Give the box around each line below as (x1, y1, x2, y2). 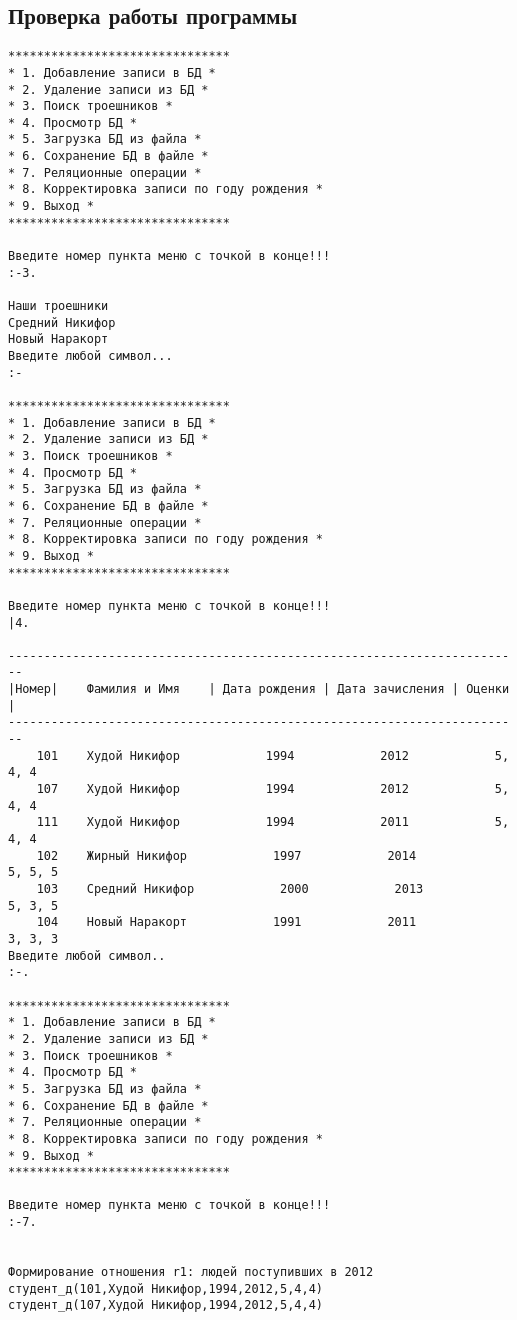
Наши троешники (8, 299, 109, 314)
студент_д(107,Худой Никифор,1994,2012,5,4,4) (8, 1298, 323, 1313)
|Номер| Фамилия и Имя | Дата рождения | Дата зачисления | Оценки (8, 682, 510, 697)
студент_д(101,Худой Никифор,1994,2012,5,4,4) (8, 1281, 323, 1296)
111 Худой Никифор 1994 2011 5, (36, 815, 510, 830)
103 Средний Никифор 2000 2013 (36, 882, 424, 897)
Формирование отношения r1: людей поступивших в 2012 (8, 1265, 374, 1280)
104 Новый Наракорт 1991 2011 (36, 915, 417, 930)
